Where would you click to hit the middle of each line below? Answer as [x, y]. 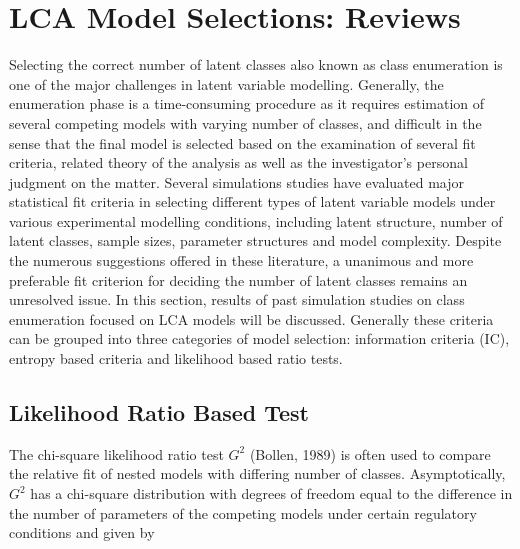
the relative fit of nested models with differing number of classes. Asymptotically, [257, 473]
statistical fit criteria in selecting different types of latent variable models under [252, 201]
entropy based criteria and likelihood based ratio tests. [176, 358]
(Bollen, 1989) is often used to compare [370, 453]
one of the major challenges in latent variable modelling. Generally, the [226, 83]
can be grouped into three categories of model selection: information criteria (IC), [259, 338]
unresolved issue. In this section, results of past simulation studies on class [237, 299]
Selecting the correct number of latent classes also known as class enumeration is [256, 64]
